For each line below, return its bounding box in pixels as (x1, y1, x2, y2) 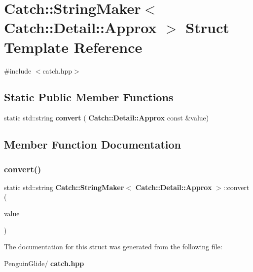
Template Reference (4, 37, 143, 57)
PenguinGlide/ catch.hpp (4, 258, 84, 268)
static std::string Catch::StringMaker (4, 182, 124, 192)
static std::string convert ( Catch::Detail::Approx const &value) (4, 113, 209, 123)
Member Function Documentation (4, 137, 181, 152)
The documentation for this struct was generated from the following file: (4, 241, 222, 252)
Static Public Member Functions (4, 89, 174, 105)
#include (4, 65, 32, 76)
